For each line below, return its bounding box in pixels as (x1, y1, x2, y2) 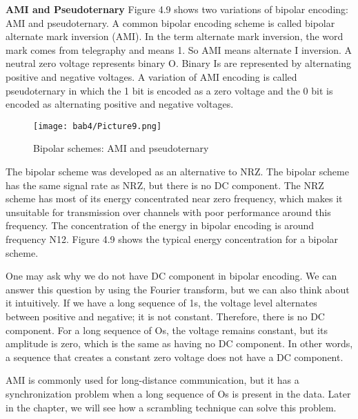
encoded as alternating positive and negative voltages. (6, 97, 234, 111)
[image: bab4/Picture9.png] (33, 121, 162, 131)
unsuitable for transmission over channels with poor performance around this (6, 204, 331, 219)
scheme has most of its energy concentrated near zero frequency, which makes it (6, 191, 343, 206)
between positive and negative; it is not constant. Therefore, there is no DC (6, 309, 325, 323)
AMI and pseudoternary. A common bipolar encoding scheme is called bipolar (6, 15, 335, 30)
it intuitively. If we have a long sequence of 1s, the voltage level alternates (6, 295, 317, 310)
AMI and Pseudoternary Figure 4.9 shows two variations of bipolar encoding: (6, 2, 348, 16)
